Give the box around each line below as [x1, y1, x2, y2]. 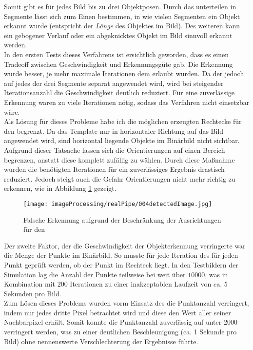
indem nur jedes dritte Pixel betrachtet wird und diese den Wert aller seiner [4, 307, 231, 317]
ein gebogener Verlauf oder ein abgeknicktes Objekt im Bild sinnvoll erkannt [4, 30, 233, 40]
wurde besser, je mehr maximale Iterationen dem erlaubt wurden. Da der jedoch [4, 68, 244, 79]
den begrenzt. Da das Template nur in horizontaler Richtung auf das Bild [4, 125, 224, 136]
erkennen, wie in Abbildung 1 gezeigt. [4, 183, 117, 193]
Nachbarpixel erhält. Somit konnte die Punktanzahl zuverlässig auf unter [4, 317, 222, 327]
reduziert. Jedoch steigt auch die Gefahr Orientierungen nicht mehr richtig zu [4, 173, 235, 184]
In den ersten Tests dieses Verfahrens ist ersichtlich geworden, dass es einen [4, 49, 229, 59]
